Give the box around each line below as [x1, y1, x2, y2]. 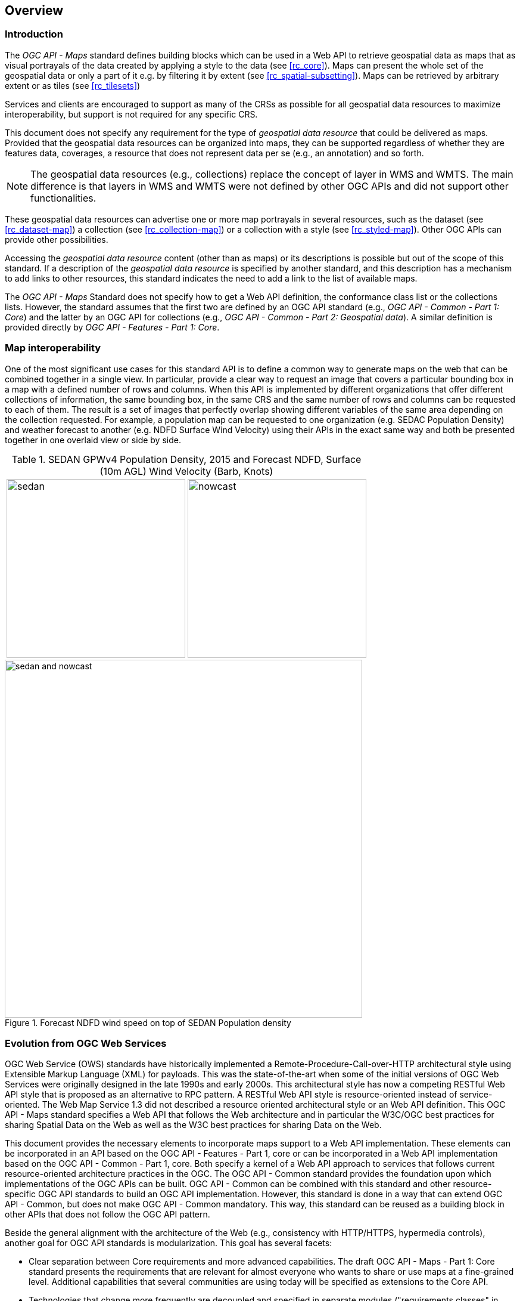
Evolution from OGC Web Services [5, 1037, 167, 1049]
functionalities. [30, 191, 96, 204]
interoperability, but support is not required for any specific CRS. [5, 109, 258, 119]
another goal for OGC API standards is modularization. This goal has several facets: [5, 1238, 332, 1249]
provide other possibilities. [5, 234, 108, 245]
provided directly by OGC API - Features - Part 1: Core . [5, 322, 220, 332]
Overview [5, 3, 64, 18]
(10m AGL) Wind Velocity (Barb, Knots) [99, 465, 273, 477]
